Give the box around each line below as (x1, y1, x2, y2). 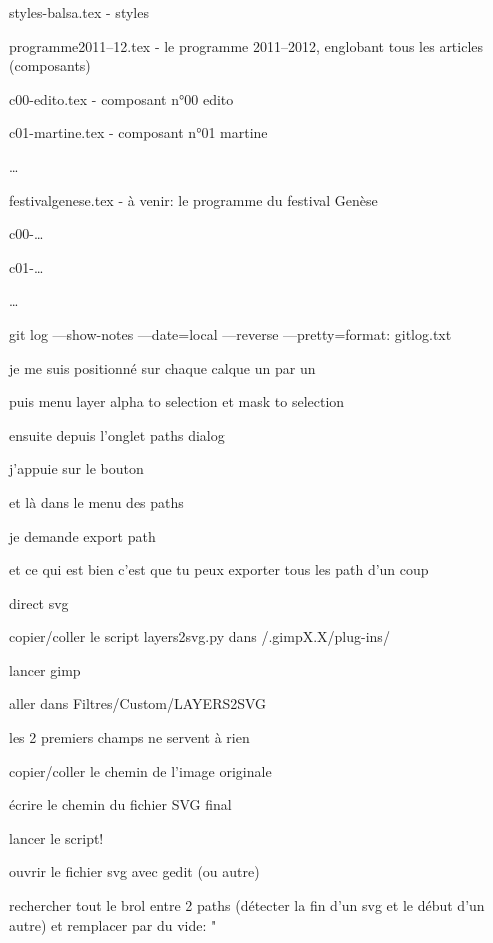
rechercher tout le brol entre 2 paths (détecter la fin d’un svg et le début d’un (9, 895, 485, 916)
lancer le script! (9, 827, 104, 848)
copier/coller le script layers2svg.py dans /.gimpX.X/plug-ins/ (9, 626, 390, 647)
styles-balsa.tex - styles (9, 2, 149, 22)
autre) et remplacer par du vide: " (9, 914, 217, 935)
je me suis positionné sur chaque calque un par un (9, 357, 316, 378)
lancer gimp (9, 659, 81, 680)
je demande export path (9, 525, 156, 546)
